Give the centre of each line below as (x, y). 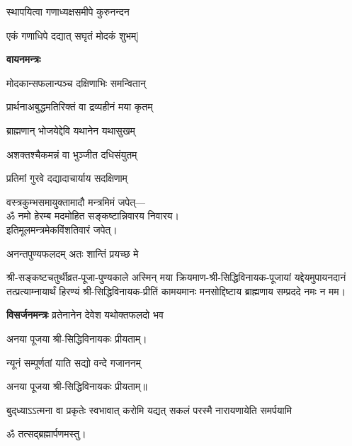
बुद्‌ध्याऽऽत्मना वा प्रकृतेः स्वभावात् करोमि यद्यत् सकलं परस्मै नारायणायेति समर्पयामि (149, 410)
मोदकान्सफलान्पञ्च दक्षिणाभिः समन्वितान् (76, 82)
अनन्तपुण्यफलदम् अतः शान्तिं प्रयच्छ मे (73, 253)
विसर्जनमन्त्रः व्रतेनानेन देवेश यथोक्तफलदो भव (85, 315)
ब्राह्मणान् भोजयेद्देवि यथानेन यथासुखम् (71, 130)
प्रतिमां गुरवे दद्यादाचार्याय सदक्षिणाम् (67, 178)
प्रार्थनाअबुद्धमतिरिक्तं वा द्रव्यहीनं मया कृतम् (80, 107)
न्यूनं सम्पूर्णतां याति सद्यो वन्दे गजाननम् (74, 362)
